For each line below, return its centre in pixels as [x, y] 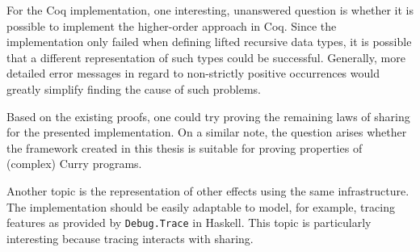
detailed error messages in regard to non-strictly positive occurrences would [193, 73]
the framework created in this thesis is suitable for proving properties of [185, 147]
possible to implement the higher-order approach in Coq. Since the [172, 25]
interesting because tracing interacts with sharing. [130, 238]
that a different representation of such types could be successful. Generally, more [206, 57]
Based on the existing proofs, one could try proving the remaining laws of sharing [208, 116]
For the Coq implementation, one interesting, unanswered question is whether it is [210, 10]
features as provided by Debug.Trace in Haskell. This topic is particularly [189, 223]
